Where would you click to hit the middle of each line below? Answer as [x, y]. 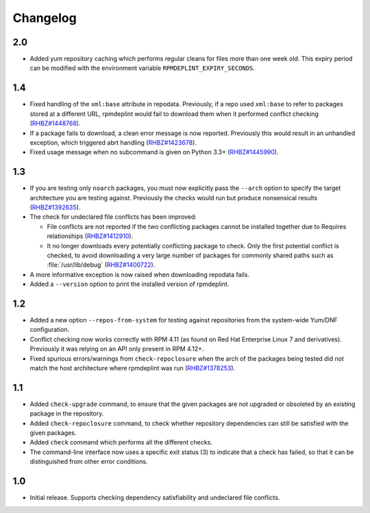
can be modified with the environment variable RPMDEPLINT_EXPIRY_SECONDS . [142, 68]
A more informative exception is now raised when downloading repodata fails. [140, 274]
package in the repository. [67, 414]
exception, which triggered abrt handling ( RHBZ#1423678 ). [113, 142]
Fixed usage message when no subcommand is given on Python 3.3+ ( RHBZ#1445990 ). [154, 152]
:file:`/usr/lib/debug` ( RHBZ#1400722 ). [101, 265]
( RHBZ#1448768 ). [55, 123]
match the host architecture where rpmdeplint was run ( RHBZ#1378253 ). [133, 368]
